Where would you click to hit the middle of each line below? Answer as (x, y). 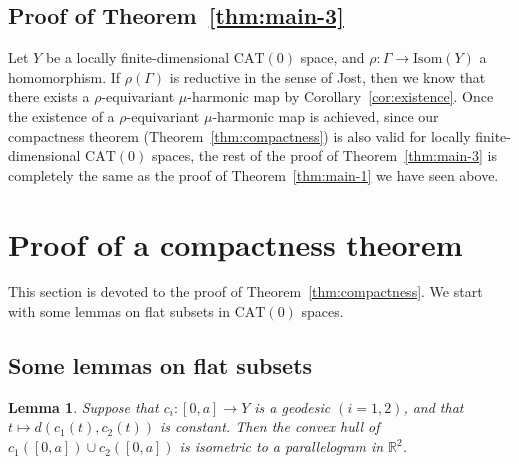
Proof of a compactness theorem (235, 243)
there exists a (49, 96)
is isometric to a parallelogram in (281, 446)
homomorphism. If (64, 76)
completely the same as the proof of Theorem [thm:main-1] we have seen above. (253, 174)
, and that (433, 406)
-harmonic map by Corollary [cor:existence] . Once (340, 96)
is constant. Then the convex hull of (270, 426)
